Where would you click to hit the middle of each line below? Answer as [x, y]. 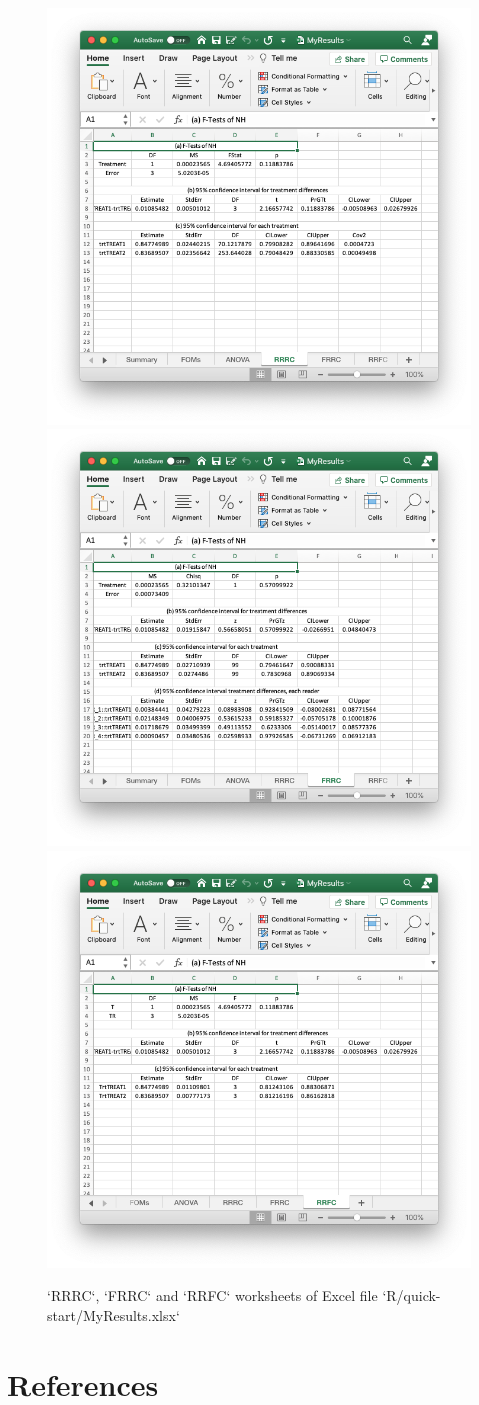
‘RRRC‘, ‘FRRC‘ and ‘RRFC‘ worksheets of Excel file [212, 1295]
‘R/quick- [411, 1295]
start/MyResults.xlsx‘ [113, 1315]
